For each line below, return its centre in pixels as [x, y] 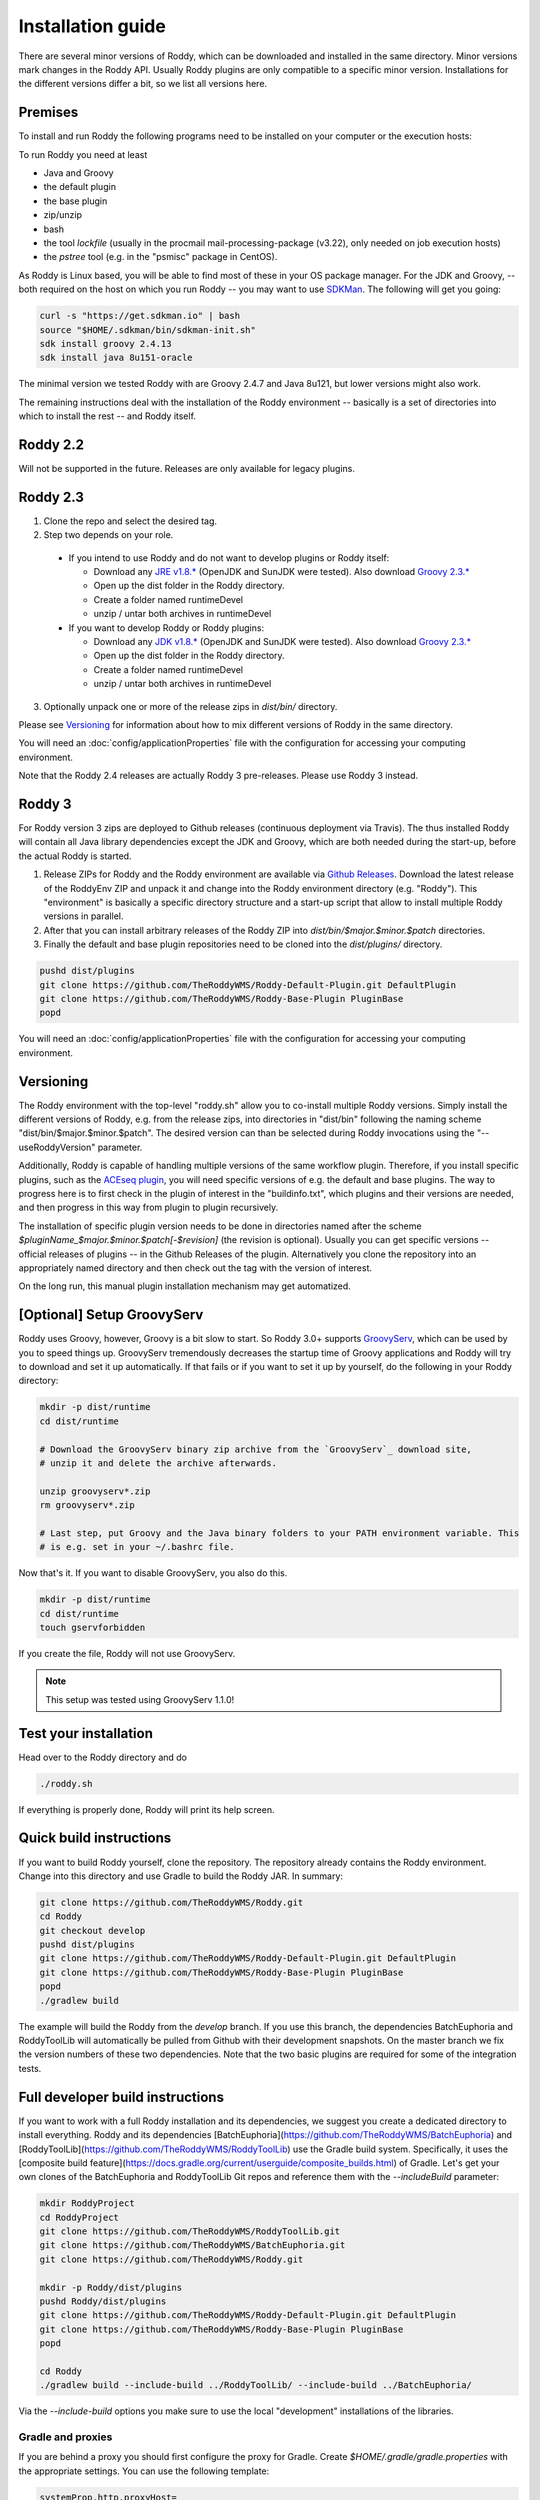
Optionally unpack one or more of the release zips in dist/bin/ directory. [190, 706]
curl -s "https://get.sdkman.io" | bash [139, 316]
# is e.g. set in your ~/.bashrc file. [137, 1547]
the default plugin [80, 187]
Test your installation [86, 1733]
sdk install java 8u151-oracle [116, 358]
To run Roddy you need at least [83, 154]
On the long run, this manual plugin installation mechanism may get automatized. [185, 1286]
